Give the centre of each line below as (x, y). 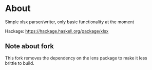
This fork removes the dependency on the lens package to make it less (76, 58)
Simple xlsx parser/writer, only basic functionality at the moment (70, 22)
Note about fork (29, 46)
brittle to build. (20, 63)
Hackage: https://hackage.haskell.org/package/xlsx (57, 31)
